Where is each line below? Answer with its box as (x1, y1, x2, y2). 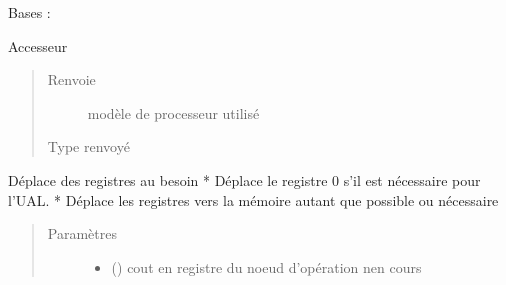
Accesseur (8, 35, 68, 56)
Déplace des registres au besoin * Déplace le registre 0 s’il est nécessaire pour (8, 169, 481, 190)
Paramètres (47, 223, 117, 244)
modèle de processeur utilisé (87, 102, 260, 123)
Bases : (8, 2, 51, 22)
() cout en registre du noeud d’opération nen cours (111, 256, 422, 277)
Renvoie (47, 69, 96, 90)
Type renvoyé (47, 136, 130, 157)
